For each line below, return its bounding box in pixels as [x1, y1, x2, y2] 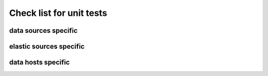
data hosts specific [9, 58, 70, 67]
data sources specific [9, 26, 78, 35]
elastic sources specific [9, 42, 85, 51]
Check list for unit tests [9, 7, 108, 18]
